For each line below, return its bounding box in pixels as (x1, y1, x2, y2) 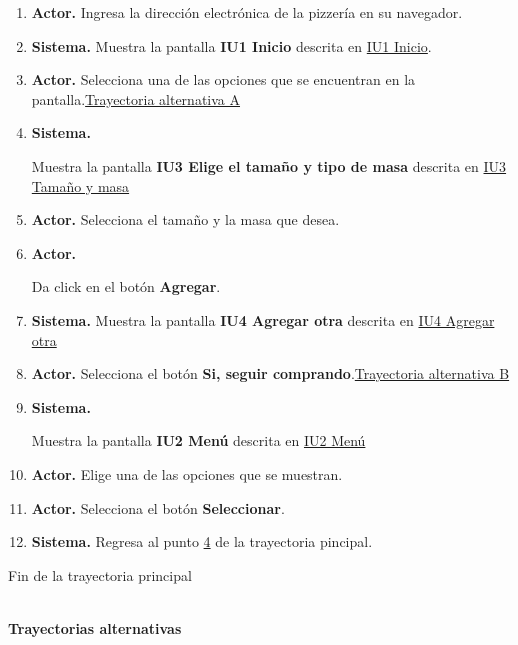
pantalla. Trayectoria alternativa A (31, 88, 241, 109)
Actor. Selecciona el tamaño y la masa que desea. (31, 209, 340, 230)
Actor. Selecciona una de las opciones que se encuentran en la (31, 69, 416, 90)
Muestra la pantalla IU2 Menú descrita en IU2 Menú (31, 430, 366, 451)
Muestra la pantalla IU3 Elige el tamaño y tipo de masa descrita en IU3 (31, 155, 507, 176)
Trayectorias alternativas (8, 617, 182, 638)
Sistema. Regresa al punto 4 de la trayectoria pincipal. (31, 531, 373, 552)
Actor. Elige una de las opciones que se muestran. (31, 463, 343, 484)
